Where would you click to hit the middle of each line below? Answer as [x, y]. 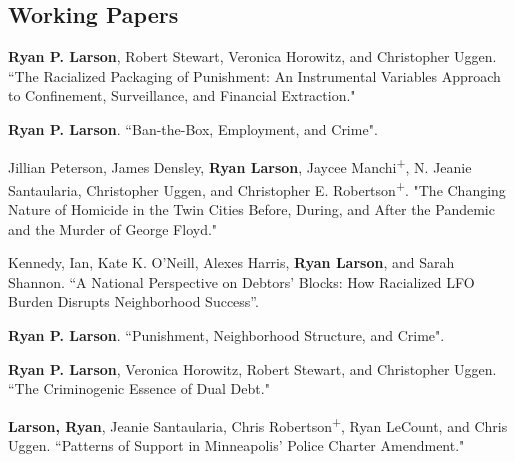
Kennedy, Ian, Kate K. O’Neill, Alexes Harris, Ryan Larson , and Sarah [231, 262]
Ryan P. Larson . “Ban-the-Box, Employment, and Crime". [193, 128]
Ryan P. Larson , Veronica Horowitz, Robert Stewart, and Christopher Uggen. [252, 368]
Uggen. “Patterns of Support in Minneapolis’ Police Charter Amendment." [236, 445]
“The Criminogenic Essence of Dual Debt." [139, 388]
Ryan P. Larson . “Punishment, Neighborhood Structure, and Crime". [226, 335]
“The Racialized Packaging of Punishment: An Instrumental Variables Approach [254, 75]
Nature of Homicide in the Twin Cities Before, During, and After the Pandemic [251, 209]
